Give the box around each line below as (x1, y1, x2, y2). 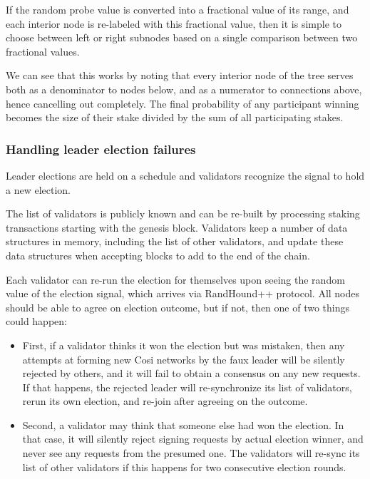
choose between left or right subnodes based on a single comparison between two (6, 30, 358, 45)
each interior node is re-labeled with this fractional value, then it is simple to (6, 16, 342, 31)
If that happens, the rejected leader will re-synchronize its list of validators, (22, 379, 352, 394)
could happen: (6, 314, 67, 329)
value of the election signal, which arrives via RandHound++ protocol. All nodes (6, 286, 360, 301)
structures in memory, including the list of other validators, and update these (6, 234, 344, 249)
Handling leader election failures (6, 140, 196, 158)
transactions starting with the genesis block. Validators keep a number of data (6, 220, 348, 235)
